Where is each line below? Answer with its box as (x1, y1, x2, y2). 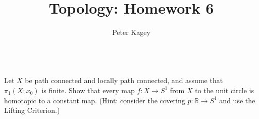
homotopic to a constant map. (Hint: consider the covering (4, 95, 185, 105)
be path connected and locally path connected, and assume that (25, 75, 223, 86)
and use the (219, 95, 255, 105)
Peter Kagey (112, 27, 150, 37)
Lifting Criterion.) (4, 105, 60, 115)
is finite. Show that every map (41, 85, 135, 95)
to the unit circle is (195, 85, 254, 95)
